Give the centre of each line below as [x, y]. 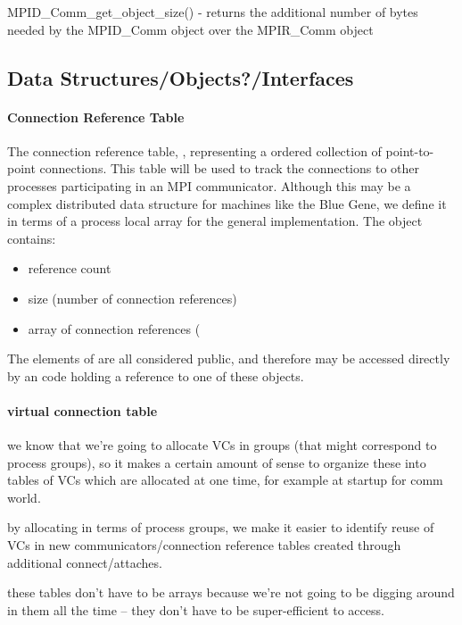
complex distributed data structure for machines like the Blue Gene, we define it [227, 203]
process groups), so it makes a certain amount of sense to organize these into [217, 462]
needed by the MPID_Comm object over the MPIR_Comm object [190, 29]
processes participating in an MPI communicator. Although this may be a [209, 185]
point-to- [410, 150]
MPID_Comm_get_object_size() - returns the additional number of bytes [213, 12]
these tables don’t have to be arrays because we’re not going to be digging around [231, 592]
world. [24, 497]
